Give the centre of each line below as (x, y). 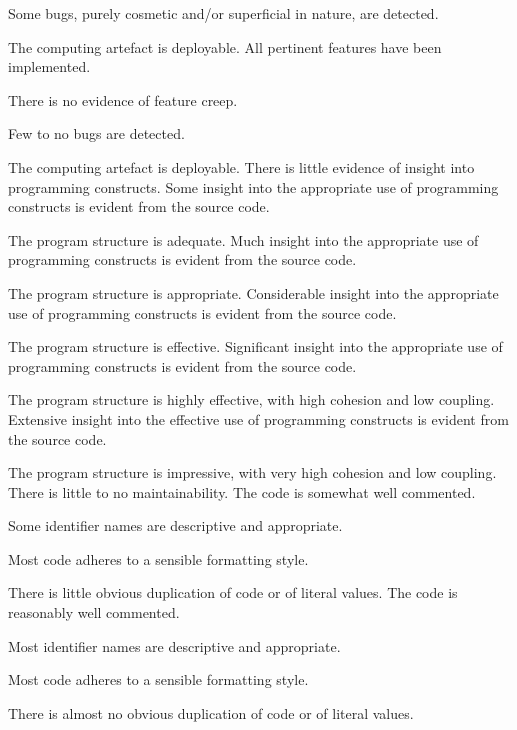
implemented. (49, 66)
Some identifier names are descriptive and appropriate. (175, 525)
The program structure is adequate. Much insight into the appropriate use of (243, 239)
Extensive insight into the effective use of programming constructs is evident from (258, 418)
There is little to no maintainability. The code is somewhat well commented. (242, 491)
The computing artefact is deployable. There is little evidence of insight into (241, 166)
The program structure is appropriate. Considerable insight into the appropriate (253, 292)
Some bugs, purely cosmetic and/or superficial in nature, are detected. (223, 13)
